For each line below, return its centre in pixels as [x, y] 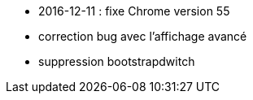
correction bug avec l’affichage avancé [143, 36]
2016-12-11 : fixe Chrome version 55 [134, 11]
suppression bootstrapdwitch [117, 61]
